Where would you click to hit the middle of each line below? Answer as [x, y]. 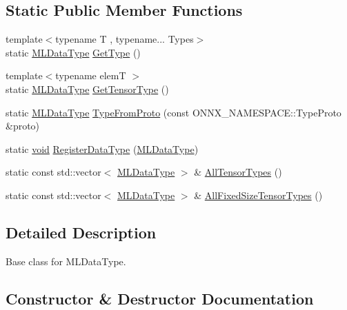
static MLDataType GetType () [73, 52]
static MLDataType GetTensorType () [87, 89]
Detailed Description [81, 232]
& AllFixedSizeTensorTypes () [258, 195]
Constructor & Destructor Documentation [160, 298]
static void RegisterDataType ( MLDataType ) [102, 148]
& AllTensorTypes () [238, 172]
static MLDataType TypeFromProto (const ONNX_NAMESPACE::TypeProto [173, 112]
